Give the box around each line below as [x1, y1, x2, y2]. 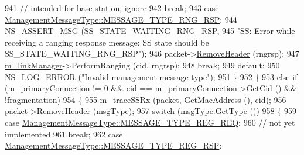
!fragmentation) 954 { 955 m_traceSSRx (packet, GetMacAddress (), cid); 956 [5, 93, 286, 105]
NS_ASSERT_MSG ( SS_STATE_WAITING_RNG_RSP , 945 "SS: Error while [5, 25, 295, 37]
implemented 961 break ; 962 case [5, 128, 123, 140]
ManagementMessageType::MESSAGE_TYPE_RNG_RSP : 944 [5, 13, 237, 25]
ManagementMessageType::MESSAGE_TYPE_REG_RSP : [5, 139, 222, 151]
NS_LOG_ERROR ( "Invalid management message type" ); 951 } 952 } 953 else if [5, 70, 298, 82]
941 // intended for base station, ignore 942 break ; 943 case [5, 2, 219, 13]
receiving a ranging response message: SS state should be [5, 36, 209, 48]
